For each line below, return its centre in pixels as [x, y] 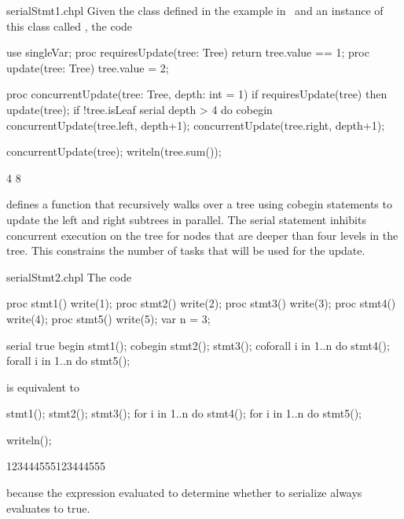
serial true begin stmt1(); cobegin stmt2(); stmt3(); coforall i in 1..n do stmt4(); [198, 345]
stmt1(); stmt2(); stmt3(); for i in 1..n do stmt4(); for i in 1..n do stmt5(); [184, 413]
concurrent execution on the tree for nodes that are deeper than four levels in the [202, 235]
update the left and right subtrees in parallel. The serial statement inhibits [186, 219]
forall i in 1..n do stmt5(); [68, 361]
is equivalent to [43, 386]
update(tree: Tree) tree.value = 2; [88, 67]
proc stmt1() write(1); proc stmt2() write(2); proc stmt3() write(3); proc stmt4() [201, 303]
